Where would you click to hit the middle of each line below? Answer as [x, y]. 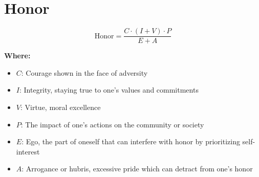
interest [28, 151]
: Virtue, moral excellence [60, 107]
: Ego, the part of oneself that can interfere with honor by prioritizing [131, 141]
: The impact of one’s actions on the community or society [112, 124]
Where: [17, 56]
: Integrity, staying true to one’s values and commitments [109, 90]
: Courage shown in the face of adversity [84, 72]
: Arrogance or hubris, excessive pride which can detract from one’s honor [137, 169]
